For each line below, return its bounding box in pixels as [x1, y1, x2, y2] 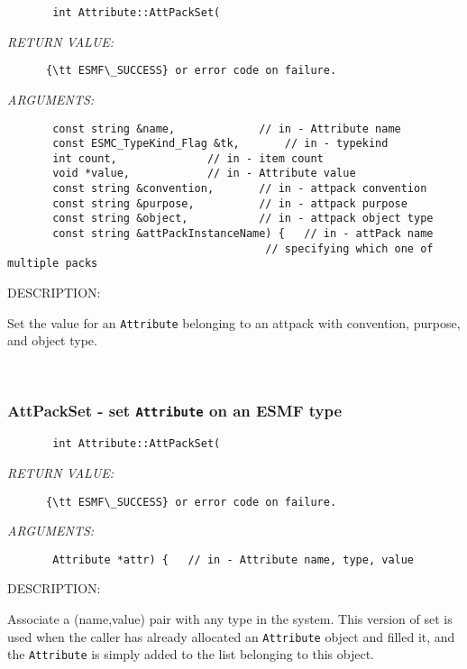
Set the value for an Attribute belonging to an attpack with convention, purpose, [7, 313, 461, 332]
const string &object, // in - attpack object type [52, 212, 434, 225]
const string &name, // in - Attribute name [52, 122, 401, 135]
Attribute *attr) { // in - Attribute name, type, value [52, 553, 415, 566]
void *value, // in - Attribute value [52, 167, 356, 180]
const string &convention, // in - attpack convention [52, 182, 427, 196]
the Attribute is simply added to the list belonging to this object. [7, 645, 374, 664]
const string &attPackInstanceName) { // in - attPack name [52, 227, 434, 241]
